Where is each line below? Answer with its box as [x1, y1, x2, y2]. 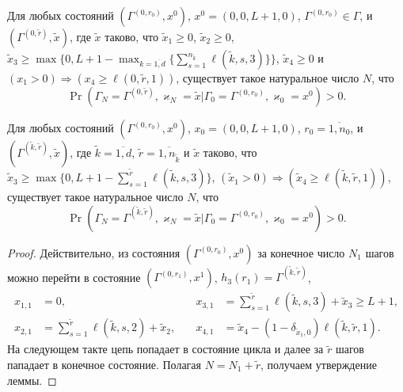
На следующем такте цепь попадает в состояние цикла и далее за [7, 341, 324, 357]
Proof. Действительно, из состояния [7, 244, 181, 261]
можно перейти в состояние [7, 268, 141, 285]
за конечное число [257, 244, 345, 261]
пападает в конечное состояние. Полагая [7, 356, 202, 372]
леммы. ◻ [7, 371, 57, 388]
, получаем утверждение [260, 356, 377, 372]
